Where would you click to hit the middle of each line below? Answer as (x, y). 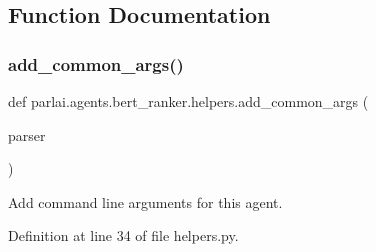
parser (27, 134)
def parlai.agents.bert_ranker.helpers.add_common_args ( (188, 101)
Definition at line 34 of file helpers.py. (123, 235)
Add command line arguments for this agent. (145, 201)
